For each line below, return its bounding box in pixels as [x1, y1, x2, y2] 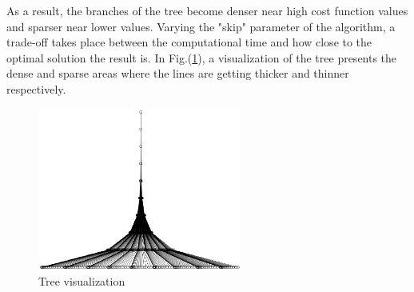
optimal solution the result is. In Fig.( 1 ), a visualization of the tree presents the [6, 49, 397, 66]
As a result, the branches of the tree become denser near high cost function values [6, 2, 408, 18]
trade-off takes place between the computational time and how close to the [6, 34, 372, 50]
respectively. [6, 80, 66, 97]
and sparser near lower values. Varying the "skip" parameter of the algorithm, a [6, 18, 396, 34]
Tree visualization [38, 273, 125, 290]
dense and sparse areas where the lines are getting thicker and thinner [6, 65, 349, 82]
